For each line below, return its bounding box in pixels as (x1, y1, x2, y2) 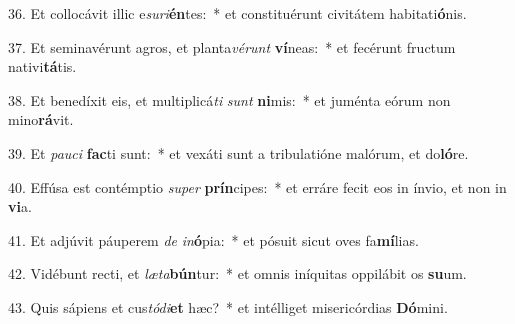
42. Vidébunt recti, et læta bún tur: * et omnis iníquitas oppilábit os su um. (8, 263, 467, 284)
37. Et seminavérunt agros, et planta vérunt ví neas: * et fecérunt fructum (8, 36, 456, 57)
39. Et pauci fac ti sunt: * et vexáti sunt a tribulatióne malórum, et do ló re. (8, 142, 469, 163)
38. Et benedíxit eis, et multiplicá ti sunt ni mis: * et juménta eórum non (8, 89, 451, 110)
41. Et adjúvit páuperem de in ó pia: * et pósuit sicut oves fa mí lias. (8, 229, 419, 250)
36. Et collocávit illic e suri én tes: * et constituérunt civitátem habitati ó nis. (8, 3, 467, 23)
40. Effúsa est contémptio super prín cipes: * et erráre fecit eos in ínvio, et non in (8, 176, 507, 197)
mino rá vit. (8, 109, 74, 130)
